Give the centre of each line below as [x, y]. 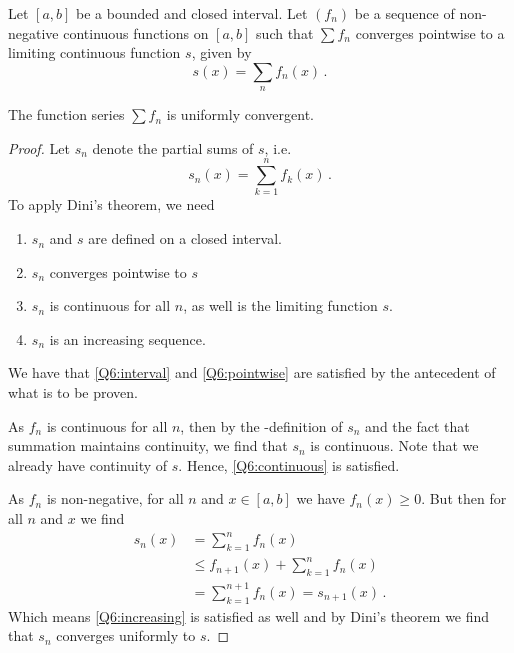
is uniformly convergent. [240, 114]
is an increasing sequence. [127, 338]
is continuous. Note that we [394, 445]
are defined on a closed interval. [185, 238]
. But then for [464, 498]
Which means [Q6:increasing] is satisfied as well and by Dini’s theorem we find [249, 615]
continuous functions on [136, 32]
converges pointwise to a [430, 32]
